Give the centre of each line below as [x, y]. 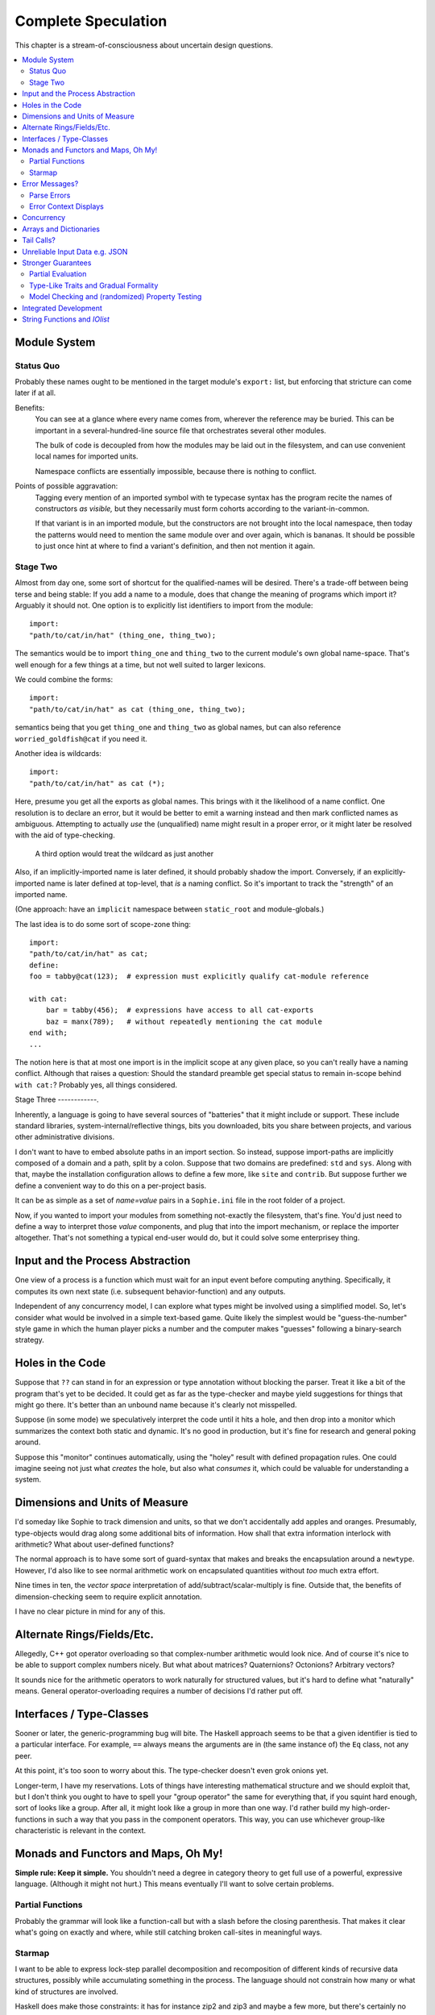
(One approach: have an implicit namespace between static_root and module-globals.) [170, 909]
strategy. [29, 1340]
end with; [48, 1033]
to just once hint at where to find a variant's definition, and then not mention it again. [175, 546]
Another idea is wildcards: [58, 753]
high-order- [371, 1808]
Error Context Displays [66, 206]
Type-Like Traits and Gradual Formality [94, 285]
